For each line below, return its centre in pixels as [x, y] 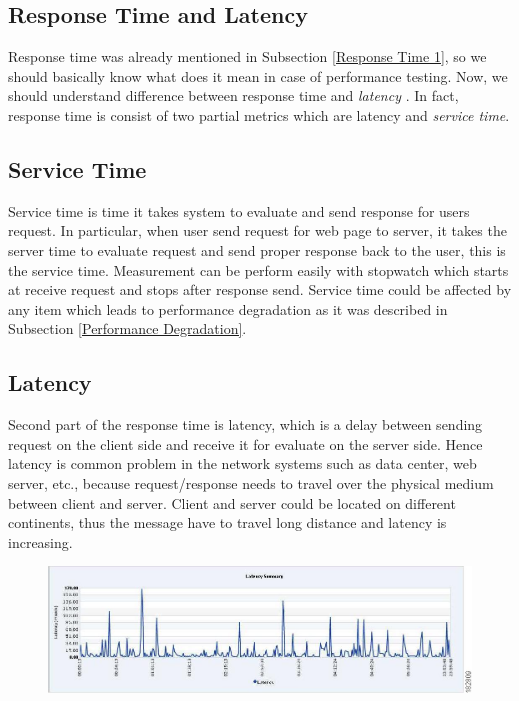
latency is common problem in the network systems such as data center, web [242, 463]
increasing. [40, 541]
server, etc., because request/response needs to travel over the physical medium [251, 482]
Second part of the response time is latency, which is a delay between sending [245, 424]
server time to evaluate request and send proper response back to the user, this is [257, 249]
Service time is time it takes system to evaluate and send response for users [239, 210]
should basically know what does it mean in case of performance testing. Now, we [258, 75]
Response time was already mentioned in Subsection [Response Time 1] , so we [247, 56]
